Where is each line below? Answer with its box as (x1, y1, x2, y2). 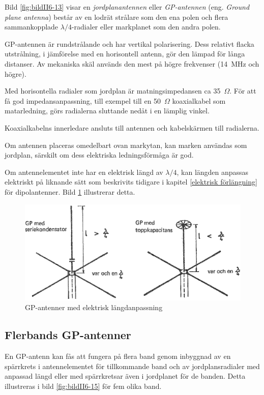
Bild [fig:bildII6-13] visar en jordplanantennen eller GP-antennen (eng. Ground (5, 2, 250, 12)
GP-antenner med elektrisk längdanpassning (25, 302, 163, 313)
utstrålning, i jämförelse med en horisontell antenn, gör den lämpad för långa (5, 48, 245, 59)
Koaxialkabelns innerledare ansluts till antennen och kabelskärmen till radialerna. (5, 122, 259, 133)
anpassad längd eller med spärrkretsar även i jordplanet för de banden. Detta (5, 371, 246, 381)
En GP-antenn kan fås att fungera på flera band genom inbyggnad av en (5, 351, 231, 361)
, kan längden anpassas (177, 166, 249, 177)
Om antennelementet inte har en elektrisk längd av (5, 166, 163, 177)
